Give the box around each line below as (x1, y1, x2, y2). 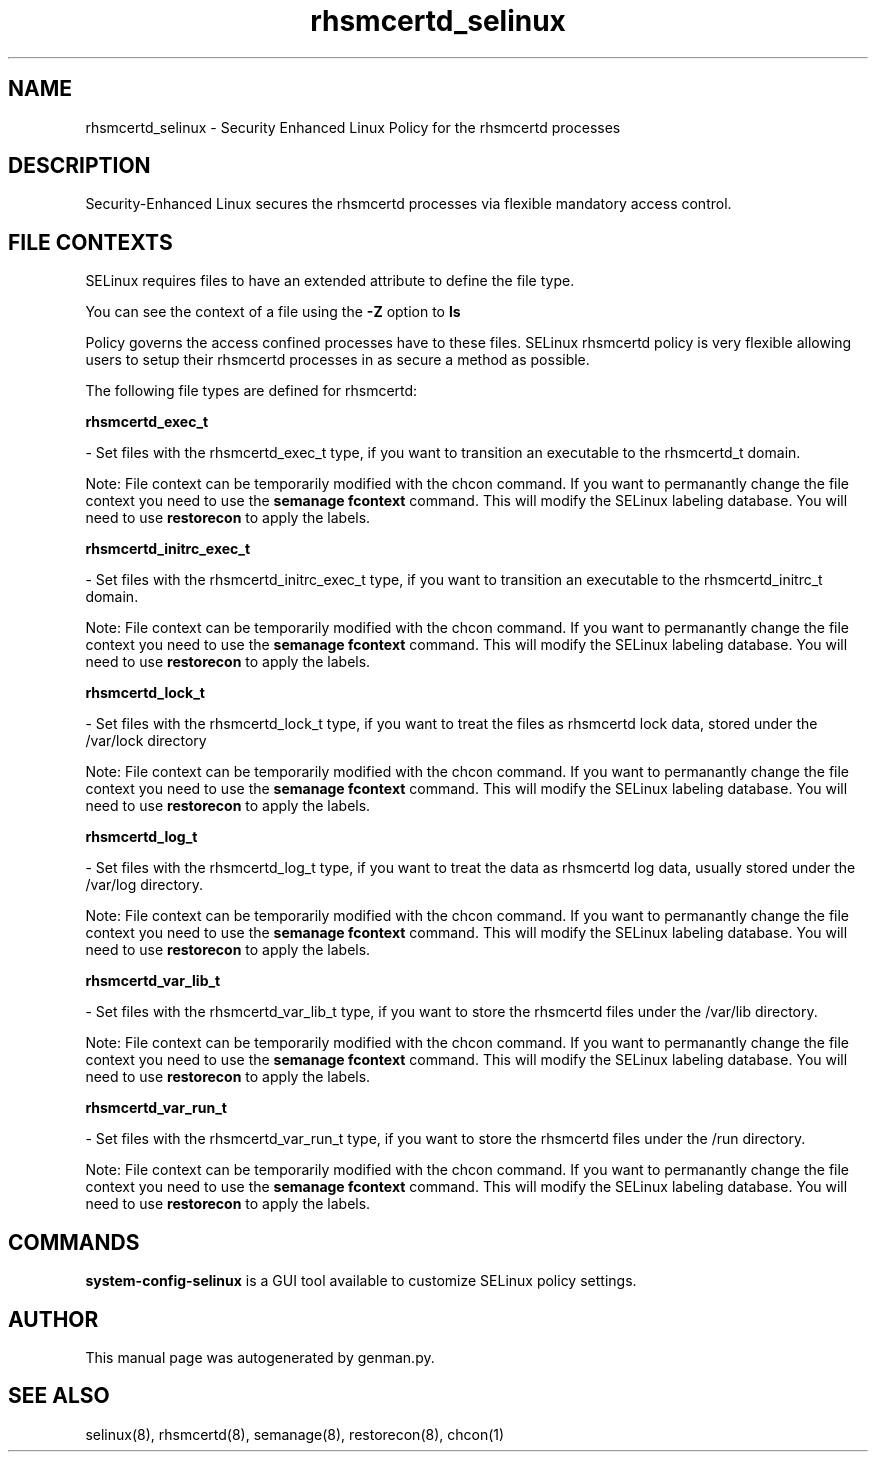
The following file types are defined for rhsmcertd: (85, 382, 418, 400)
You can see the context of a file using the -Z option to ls (85, 303, 461, 321)
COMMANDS (8, 1229, 140, 1255)
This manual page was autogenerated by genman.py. (85, 1348, 435, 1366)
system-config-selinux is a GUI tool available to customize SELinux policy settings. (85, 1272, 637, 1290)
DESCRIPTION (8, 153, 151, 179)
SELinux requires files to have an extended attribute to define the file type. (85, 272, 575, 290)
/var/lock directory (85, 732, 207, 750)
